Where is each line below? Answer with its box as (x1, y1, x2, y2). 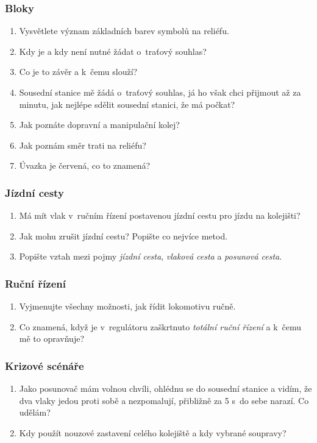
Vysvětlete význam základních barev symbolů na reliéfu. (19, 24, 229, 37)
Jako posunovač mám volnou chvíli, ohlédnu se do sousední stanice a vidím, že (19, 382, 312, 395)
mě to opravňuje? (19, 332, 85, 345)
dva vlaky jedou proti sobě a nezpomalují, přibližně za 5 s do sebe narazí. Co (19, 394, 309, 406)
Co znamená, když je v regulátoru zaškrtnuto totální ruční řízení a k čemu (19, 320, 302, 333)
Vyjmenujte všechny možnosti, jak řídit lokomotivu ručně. (19, 300, 236, 313)
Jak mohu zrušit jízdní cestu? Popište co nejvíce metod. (19, 229, 228, 242)
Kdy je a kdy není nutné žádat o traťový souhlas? (19, 44, 207, 57)
